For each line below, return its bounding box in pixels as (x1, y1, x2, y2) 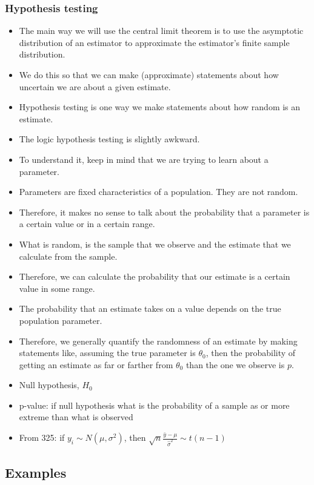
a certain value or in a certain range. (19, 217, 155, 230)
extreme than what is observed (19, 411, 133, 423)
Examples (5, 463, 67, 481)
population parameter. (19, 314, 102, 326)
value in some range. (19, 282, 95, 294)
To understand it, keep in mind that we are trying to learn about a (19, 153, 269, 165)
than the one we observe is (185, 358, 285, 371)
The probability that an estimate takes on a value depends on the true (19, 302, 281, 315)
